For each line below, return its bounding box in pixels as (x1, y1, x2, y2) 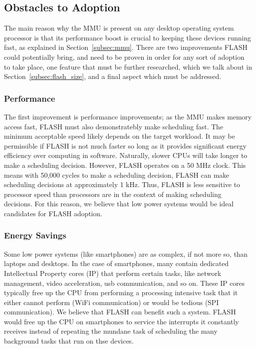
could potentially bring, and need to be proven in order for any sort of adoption (4, 51, 245, 62)
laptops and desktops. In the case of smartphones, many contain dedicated (4, 258, 229, 269)
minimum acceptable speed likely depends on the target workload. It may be (4, 131, 235, 141)
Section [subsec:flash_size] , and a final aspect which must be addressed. (4, 71, 222, 81)
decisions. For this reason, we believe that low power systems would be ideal (4, 198, 234, 209)
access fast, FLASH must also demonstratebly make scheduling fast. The (4, 121, 224, 131)
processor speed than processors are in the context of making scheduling (4, 189, 222, 199)
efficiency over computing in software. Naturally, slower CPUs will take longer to (4, 150, 248, 160)
